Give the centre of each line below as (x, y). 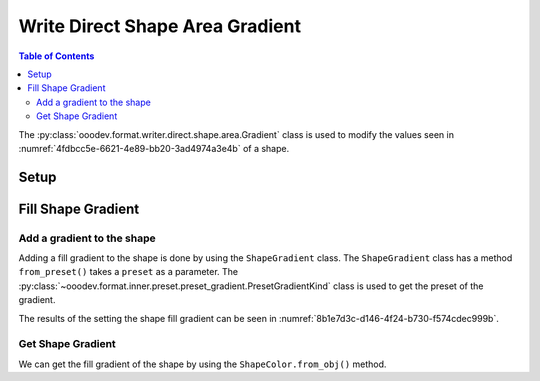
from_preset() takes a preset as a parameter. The (128, 272)
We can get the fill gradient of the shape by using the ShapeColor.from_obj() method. (202, 364)
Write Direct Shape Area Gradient (160, 26)
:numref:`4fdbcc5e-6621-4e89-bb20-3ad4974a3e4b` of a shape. (154, 148)
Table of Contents (56, 56)
